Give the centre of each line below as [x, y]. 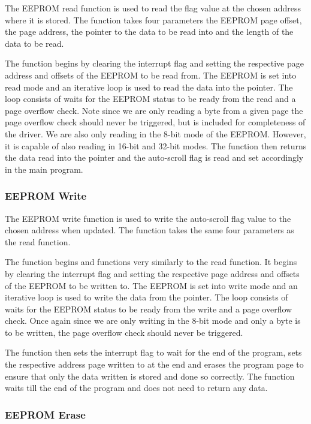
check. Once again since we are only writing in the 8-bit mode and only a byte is [153, 321]
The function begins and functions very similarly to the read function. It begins [151, 262]
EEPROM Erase [45, 414]
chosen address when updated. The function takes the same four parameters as [150, 230]
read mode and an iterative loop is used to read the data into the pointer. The [149, 87]
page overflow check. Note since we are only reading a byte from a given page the [154, 110]
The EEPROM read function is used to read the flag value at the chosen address [153, 8]
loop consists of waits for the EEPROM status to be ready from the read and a [150, 99]
